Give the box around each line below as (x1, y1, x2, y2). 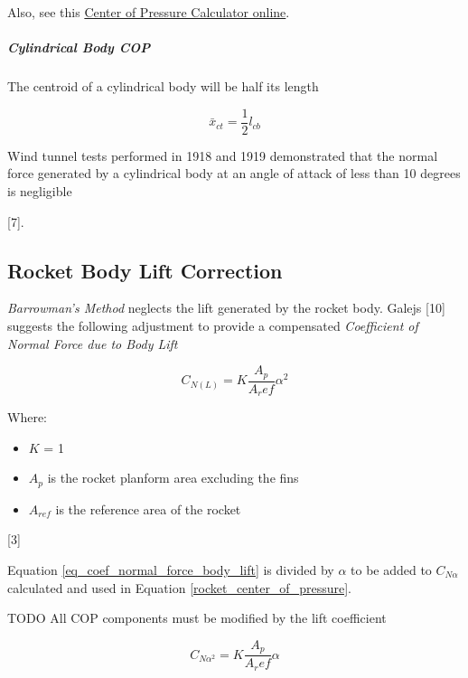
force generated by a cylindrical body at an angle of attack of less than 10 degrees (7, 164, 461, 183)
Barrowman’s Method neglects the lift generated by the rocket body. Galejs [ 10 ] (7, 298, 445, 317)
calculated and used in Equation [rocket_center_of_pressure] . (7, 578, 351, 597)
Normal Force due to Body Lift (7, 334, 178, 353)
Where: (7, 408, 47, 427)
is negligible (7, 182, 72, 200)
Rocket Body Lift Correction (7, 256, 283, 284)
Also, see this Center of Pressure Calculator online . (7, 3, 290, 21)
